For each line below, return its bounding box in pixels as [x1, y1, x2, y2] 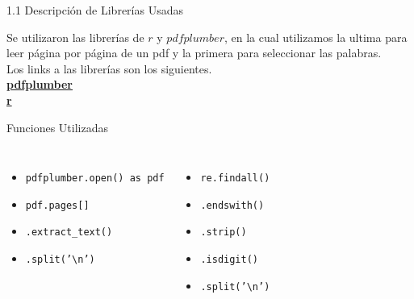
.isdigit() [200, 254, 258, 266]
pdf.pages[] [25, 199, 90, 211]
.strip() [200, 226, 247, 239]
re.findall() [200, 172, 270, 185]
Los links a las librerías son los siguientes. [6, 60, 212, 77]
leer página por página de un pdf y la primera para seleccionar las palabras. [6, 44, 382, 61]
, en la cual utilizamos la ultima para [224, 28, 408, 45]
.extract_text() [25, 226, 113, 239]
